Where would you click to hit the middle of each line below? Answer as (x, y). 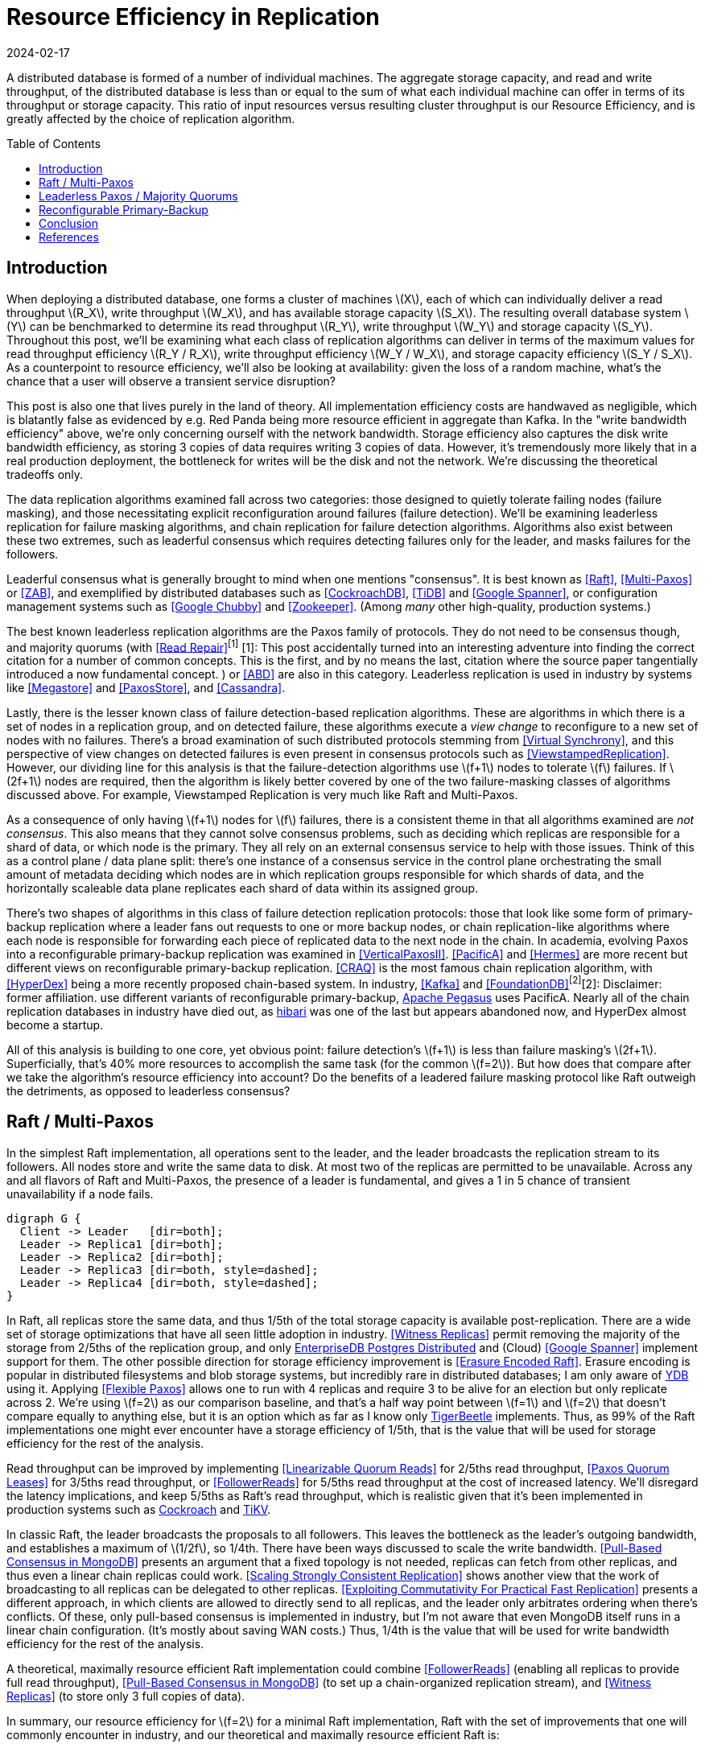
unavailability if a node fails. (80, 1194)
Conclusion (69, 223)
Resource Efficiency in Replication (193, 17)
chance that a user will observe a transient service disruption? (171, 381)
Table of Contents (54, 143)
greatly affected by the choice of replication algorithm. (151, 118)
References (69, 237)
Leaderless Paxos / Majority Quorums (138, 196)
